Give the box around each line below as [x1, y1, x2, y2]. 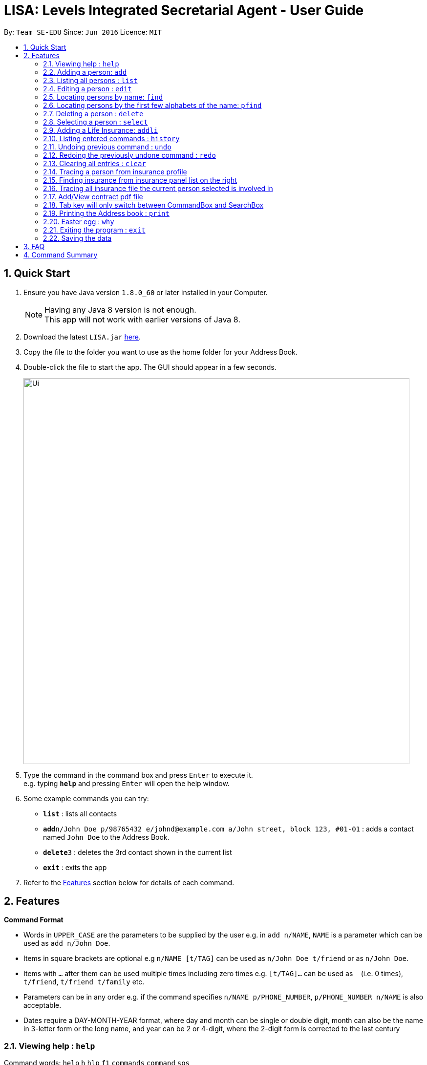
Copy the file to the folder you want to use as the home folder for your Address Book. [23, 347, 298, 356]
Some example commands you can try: [23, 794, 149, 803]
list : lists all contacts [43, 809, 117, 818]
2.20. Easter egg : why [43, 217, 114, 226]
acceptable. [23, 1001, 62, 1010]
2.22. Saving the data [43, 234, 112, 242]
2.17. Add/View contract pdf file [43, 192, 143, 201]
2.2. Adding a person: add [43, 67, 127, 76]
